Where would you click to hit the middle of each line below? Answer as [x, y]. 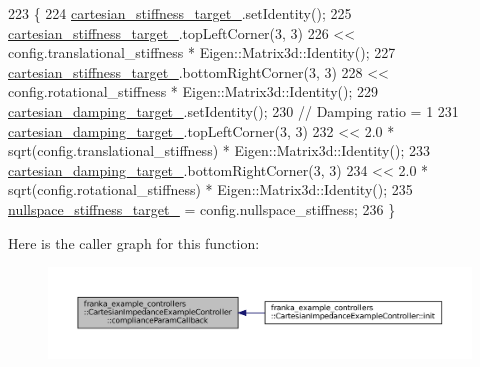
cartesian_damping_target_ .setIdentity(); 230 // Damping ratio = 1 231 [233, 110]
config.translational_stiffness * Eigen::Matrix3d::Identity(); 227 [202, 52]
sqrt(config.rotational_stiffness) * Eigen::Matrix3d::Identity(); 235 [210, 189]
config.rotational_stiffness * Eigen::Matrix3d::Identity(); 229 [193, 91]
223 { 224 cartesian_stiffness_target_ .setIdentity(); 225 [180, 13]
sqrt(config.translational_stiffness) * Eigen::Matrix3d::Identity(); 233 [219, 150]
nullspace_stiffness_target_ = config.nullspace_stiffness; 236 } [202, 208]
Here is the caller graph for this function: [134, 242]
